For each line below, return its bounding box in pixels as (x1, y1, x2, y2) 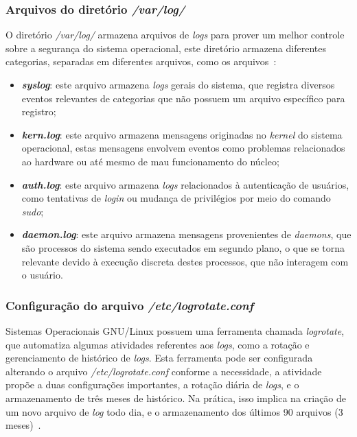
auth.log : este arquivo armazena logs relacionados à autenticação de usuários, (21, 177, 349, 191)
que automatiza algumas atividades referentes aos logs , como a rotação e (5, 337, 310, 351)
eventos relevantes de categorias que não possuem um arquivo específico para (21, 91, 345, 105)
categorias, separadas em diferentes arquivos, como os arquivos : (5, 54, 277, 69)
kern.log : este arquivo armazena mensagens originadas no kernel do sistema (21, 127, 343, 141)
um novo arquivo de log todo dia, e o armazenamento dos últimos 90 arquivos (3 (5, 404, 343, 418)
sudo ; (21, 204, 44, 218)
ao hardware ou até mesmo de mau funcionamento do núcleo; (21, 154, 279, 168)
